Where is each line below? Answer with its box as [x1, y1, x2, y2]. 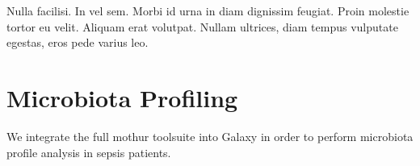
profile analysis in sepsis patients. [6, 143, 171, 160]
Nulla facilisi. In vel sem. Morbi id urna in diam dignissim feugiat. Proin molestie [6, 2, 409, 19]
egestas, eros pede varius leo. [6, 34, 149, 51]
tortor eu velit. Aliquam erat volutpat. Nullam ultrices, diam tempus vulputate [6, 18, 398, 35]
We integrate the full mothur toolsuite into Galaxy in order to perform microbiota [6, 127, 414, 144]
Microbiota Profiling [6, 81, 238, 114]
